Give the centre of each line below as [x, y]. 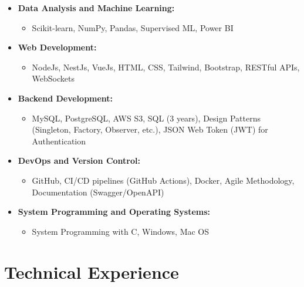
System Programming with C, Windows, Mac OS [121, 231]
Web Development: [57, 47]
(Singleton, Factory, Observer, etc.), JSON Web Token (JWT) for [150, 129]
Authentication [59, 141]
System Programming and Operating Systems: [114, 212]
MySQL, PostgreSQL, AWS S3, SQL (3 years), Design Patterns [146, 118]
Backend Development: [65, 98]
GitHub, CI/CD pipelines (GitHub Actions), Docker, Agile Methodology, [163, 180]
